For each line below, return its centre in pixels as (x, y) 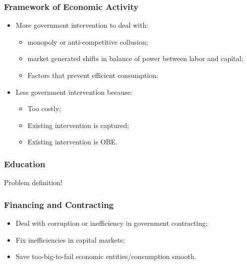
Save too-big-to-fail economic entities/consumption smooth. (106, 256)
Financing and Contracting (59, 204)
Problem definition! (33, 182)
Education (25, 164)
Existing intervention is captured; (78, 125)
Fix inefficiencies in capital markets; (70, 239)
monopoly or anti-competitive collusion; (88, 41)
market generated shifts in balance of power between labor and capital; (135, 58)
